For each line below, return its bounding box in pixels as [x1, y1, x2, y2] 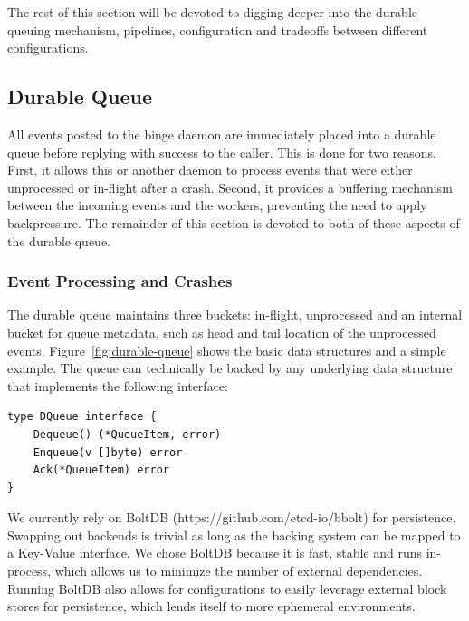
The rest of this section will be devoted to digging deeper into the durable [7, 3, 418, 21]
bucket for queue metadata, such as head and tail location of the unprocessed [7, 322, 436, 341]
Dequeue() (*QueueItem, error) [33, 427, 222, 441]
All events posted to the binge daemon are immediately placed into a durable [7, 124, 436, 143]
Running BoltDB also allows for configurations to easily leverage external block [7, 578, 447, 597]
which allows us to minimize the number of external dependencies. [54, 561, 423, 580]
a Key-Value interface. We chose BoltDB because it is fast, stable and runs [7, 543, 423, 562]
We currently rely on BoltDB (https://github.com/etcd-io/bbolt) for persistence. [7, 508, 456, 527]
